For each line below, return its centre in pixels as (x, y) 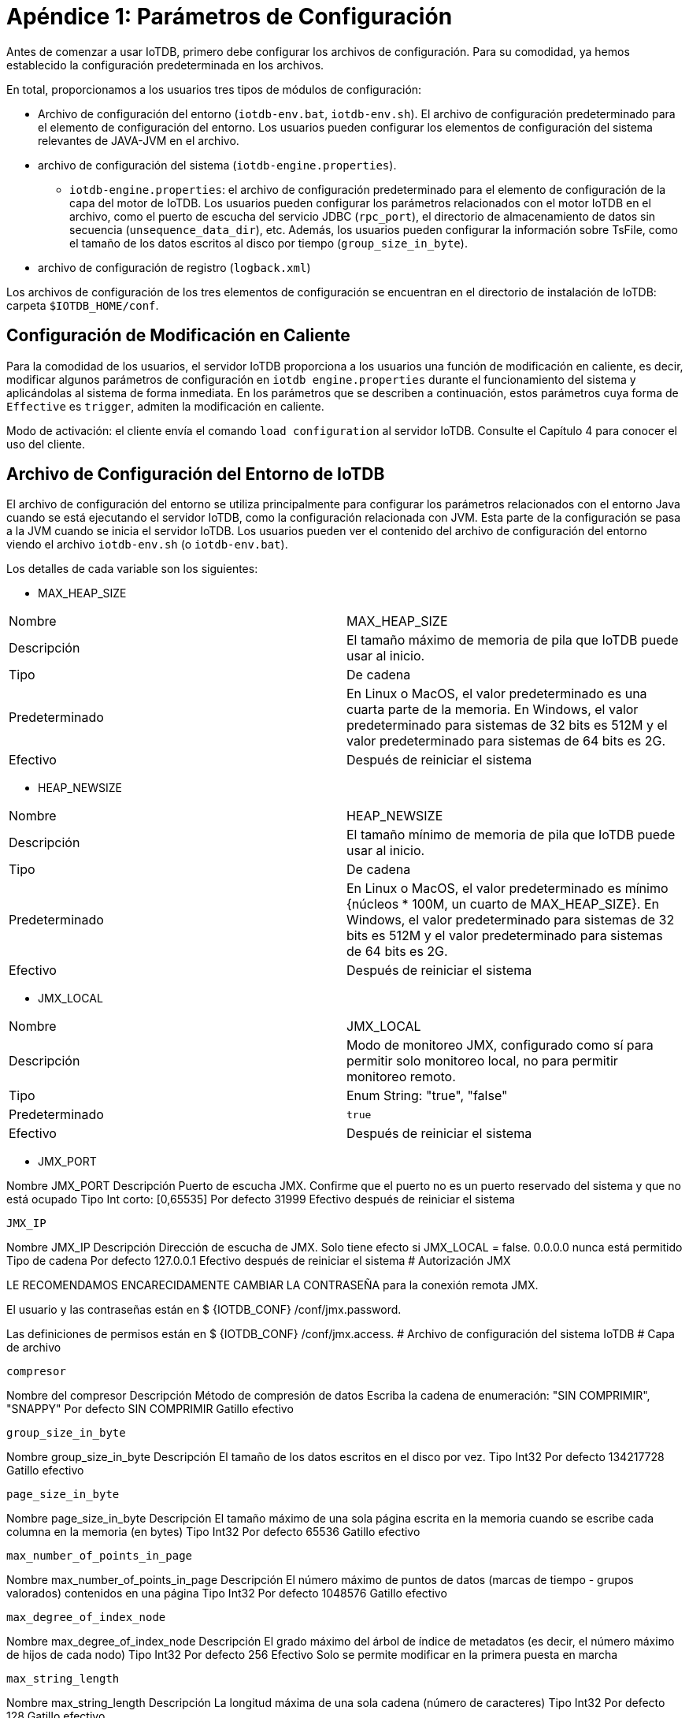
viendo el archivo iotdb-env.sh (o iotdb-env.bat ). (147, 545)
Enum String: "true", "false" (427, 1096)
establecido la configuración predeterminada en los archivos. (165, 65)
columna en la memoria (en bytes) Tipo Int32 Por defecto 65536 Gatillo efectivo (213, 1532)
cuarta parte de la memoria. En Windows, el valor (493, 710)
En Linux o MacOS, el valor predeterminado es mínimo (507, 889)
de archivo (34, 1348)
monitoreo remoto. (401, 1077)
